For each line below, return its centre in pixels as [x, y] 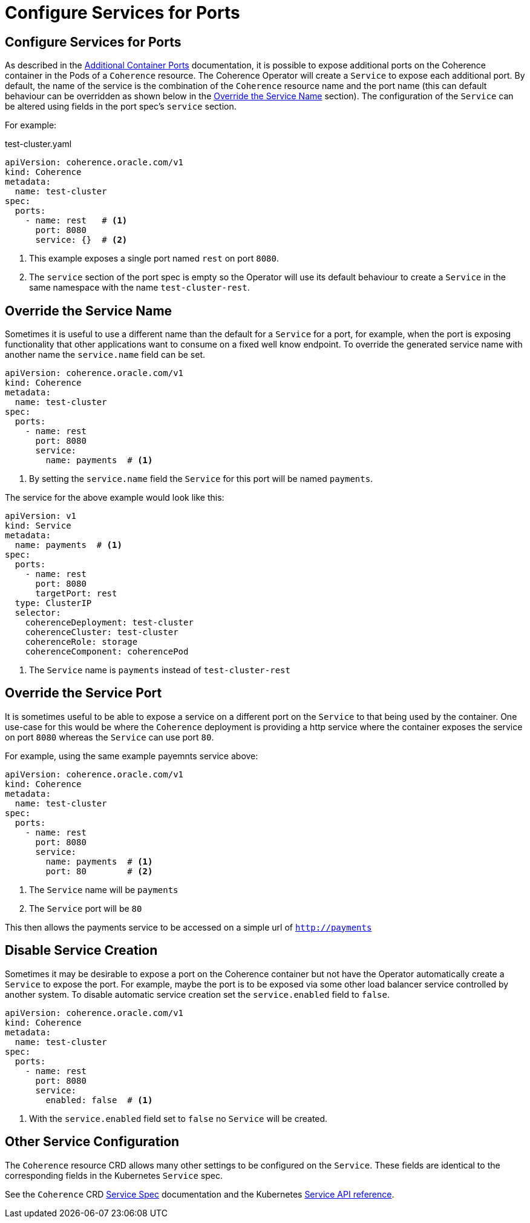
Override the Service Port [83, 693]
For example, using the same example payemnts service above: [132, 756]
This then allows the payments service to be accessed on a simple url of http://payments [188, 927]
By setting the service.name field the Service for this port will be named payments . [201, 479]
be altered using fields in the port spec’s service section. [121, 107]
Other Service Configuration [92, 1142]
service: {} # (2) [81, 240]
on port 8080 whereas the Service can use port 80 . [110, 737]
